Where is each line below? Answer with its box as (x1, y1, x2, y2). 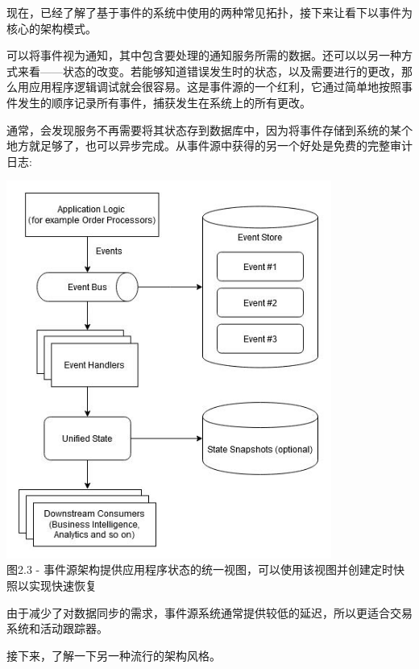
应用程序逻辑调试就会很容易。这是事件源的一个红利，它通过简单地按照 (28, 78, 401, 95)
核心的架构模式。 (6, 19, 97, 36)
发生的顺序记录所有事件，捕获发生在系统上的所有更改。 (17, 93, 311, 110)
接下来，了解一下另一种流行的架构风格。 (6, 646, 221, 663)
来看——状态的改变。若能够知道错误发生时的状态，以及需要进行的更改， (17, 62, 401, 79)
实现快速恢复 (28, 576, 97, 593)
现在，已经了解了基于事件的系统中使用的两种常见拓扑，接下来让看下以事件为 (6, 4, 413, 20)
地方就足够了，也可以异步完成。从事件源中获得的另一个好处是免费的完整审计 (6, 137, 413, 154)
